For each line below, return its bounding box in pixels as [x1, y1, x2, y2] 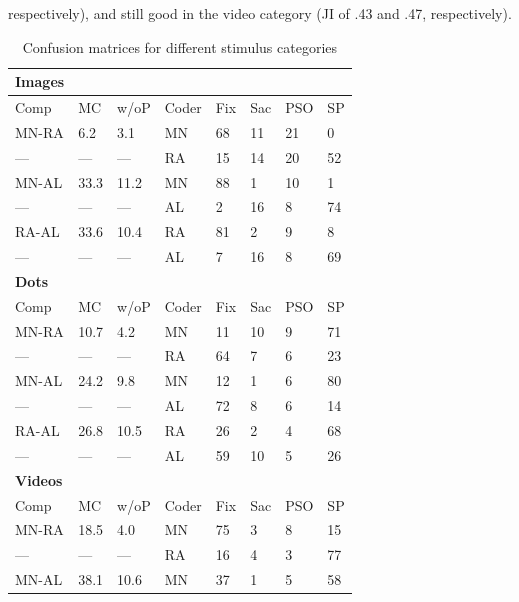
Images [15, 71, 65, 92]
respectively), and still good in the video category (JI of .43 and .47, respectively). [8, 3, 512, 23]
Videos [15, 469, 63, 490]
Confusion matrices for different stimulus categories [22, 36, 338, 57]
